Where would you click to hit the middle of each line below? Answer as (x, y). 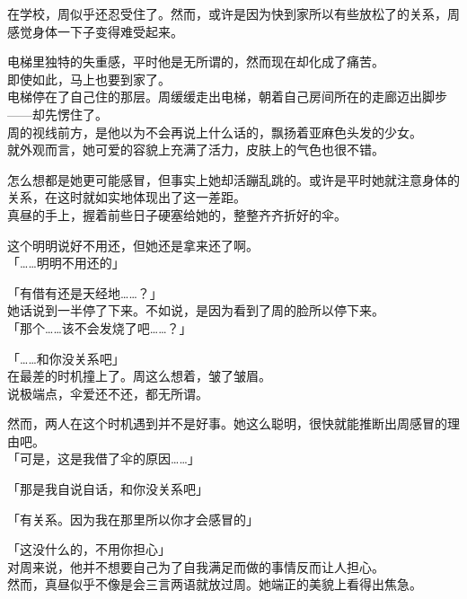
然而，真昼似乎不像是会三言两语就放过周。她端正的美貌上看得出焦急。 (215, 584)
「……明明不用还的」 (66, 263)
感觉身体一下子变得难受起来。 (95, 31)
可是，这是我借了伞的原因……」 (110, 458)
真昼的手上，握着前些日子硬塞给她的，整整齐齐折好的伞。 (177, 214)
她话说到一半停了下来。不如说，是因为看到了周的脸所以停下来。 (196, 310)
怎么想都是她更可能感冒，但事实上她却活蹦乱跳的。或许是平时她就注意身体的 (233, 179)
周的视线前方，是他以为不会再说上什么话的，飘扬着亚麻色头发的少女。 (215, 132)
